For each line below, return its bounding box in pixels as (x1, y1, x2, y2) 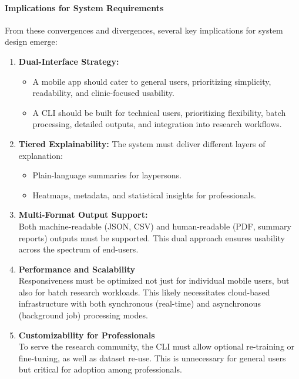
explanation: (18, 149, 63, 161)
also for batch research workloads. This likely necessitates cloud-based (18, 285, 270, 298)
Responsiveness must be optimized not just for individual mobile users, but (18, 274, 290, 287)
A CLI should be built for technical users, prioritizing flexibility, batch (32, 106, 286, 118)
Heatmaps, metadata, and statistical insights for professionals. (32, 188, 256, 201)
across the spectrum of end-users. (18, 243, 139, 255)
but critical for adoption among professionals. (18, 363, 182, 375)
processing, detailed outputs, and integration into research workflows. (32, 118, 282, 130)
